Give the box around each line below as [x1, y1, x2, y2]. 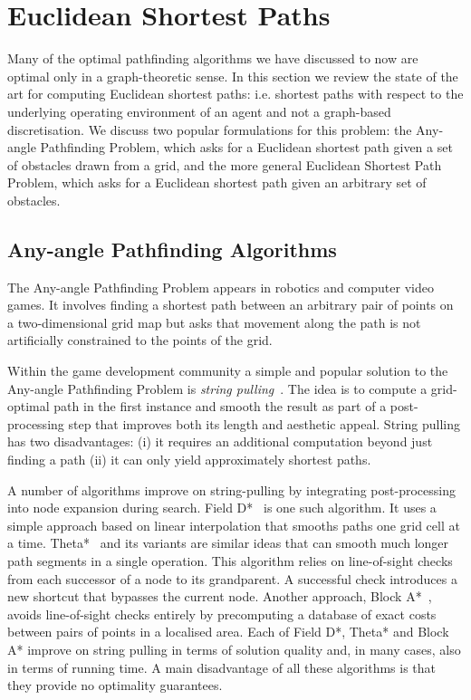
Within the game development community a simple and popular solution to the [7, 361, 448, 380]
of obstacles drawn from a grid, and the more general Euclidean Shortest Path [7, 155, 442, 174]
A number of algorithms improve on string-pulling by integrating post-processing [7, 480, 456, 499]
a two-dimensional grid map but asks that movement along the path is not [7, 312, 421, 331]
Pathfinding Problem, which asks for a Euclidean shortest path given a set [40, 138, 453, 157]
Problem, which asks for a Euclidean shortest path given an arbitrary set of [7, 173, 427, 192]
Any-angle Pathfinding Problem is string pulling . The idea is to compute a [7, 379, 428, 398]
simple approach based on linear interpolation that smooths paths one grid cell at [7, 515, 460, 534]
